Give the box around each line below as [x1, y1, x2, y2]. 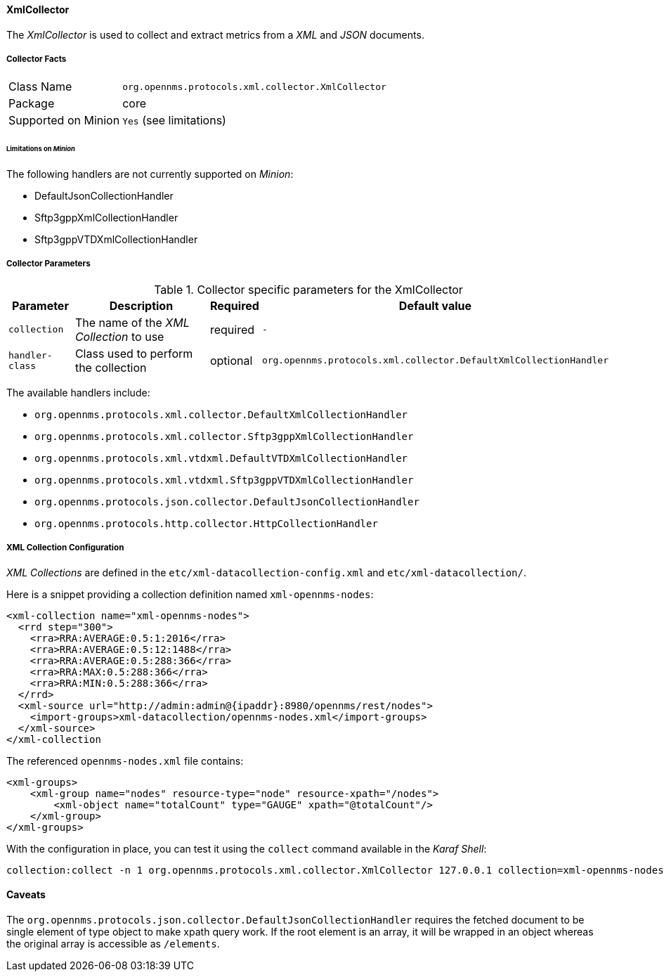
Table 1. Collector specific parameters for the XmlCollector [154, 282, 463, 297]
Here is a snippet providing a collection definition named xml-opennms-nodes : [6, 588, 374, 600]
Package [8, 96, 55, 111]
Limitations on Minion [6, 145, 75, 153]
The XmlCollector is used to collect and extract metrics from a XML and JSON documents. [6, 28, 424, 41]
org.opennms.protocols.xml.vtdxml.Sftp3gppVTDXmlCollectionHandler [34, 474, 414, 486]
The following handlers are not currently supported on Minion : [6, 168, 294, 181]
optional [209, 353, 253, 368]
